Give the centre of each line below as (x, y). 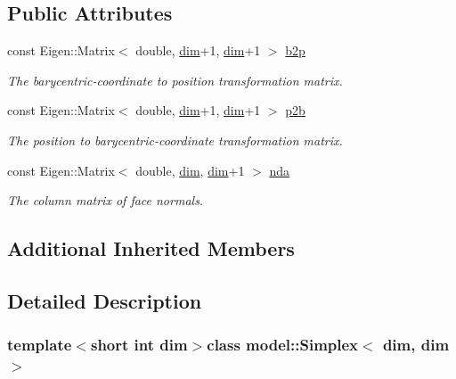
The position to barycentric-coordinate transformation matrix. (175, 140)
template (40, 345)
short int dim (139, 345)
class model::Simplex (283, 345)
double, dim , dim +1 (190, 170)
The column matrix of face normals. (106, 200)
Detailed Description (105, 300)
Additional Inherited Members (151, 248)
